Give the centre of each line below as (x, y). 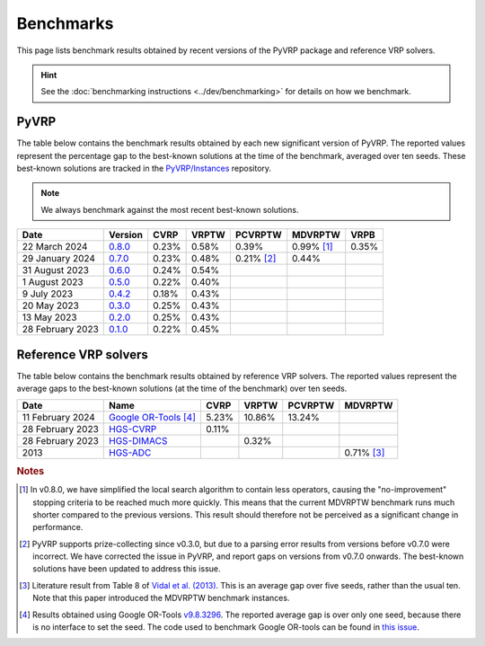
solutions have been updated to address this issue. (127, 569)
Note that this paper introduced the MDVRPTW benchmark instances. (161, 598)
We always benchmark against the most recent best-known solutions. (170, 209)
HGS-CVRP (133, 429)
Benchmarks (65, 23)
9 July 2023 (48, 294)
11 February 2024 (59, 418)
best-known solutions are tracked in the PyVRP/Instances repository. (144, 168)
